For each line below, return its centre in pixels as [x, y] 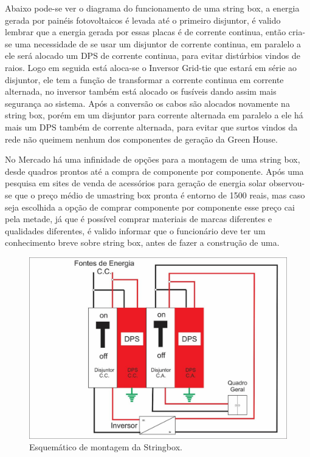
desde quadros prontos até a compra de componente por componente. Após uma [154, 171]
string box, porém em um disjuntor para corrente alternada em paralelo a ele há [154, 115]
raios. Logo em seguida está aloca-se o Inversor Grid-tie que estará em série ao [151, 67]
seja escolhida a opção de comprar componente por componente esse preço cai [150, 207]
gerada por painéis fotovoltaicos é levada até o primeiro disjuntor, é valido [143, 20]
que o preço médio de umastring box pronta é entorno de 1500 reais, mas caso [160, 195]
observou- [287, 183]
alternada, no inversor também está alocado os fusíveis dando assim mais [141, 91]
